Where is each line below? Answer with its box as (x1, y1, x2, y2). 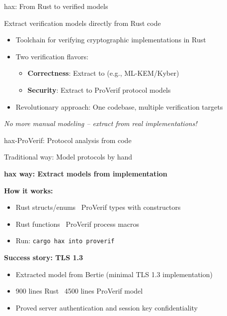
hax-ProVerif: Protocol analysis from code (4, 135, 132, 145)
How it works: (4, 185, 53, 195)
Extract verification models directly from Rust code (4, 17, 161, 28)
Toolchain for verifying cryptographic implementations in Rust (15, 34, 206, 45)
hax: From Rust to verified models (4, 1, 108, 11)
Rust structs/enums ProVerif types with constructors (15, 202, 181, 212)
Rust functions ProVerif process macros (15, 218, 140, 229)
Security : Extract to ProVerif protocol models (27, 84, 171, 95)
